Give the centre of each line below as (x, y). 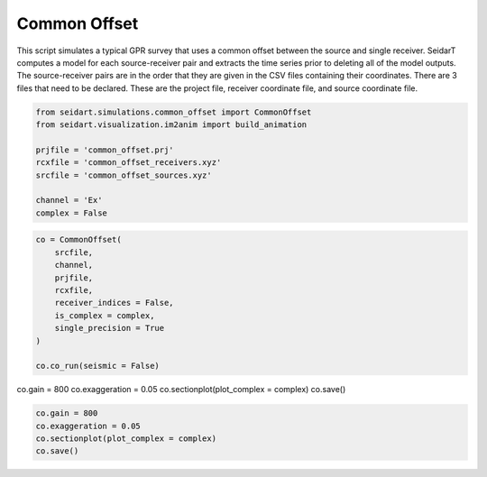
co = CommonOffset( (78, 240)
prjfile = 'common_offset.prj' (105, 150)
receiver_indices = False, (115, 303)
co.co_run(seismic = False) (97, 366)
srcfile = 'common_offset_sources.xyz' (124, 175)
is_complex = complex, (105, 315)
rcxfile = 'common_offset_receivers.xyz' (129, 163)
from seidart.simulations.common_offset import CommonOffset (174, 112)
